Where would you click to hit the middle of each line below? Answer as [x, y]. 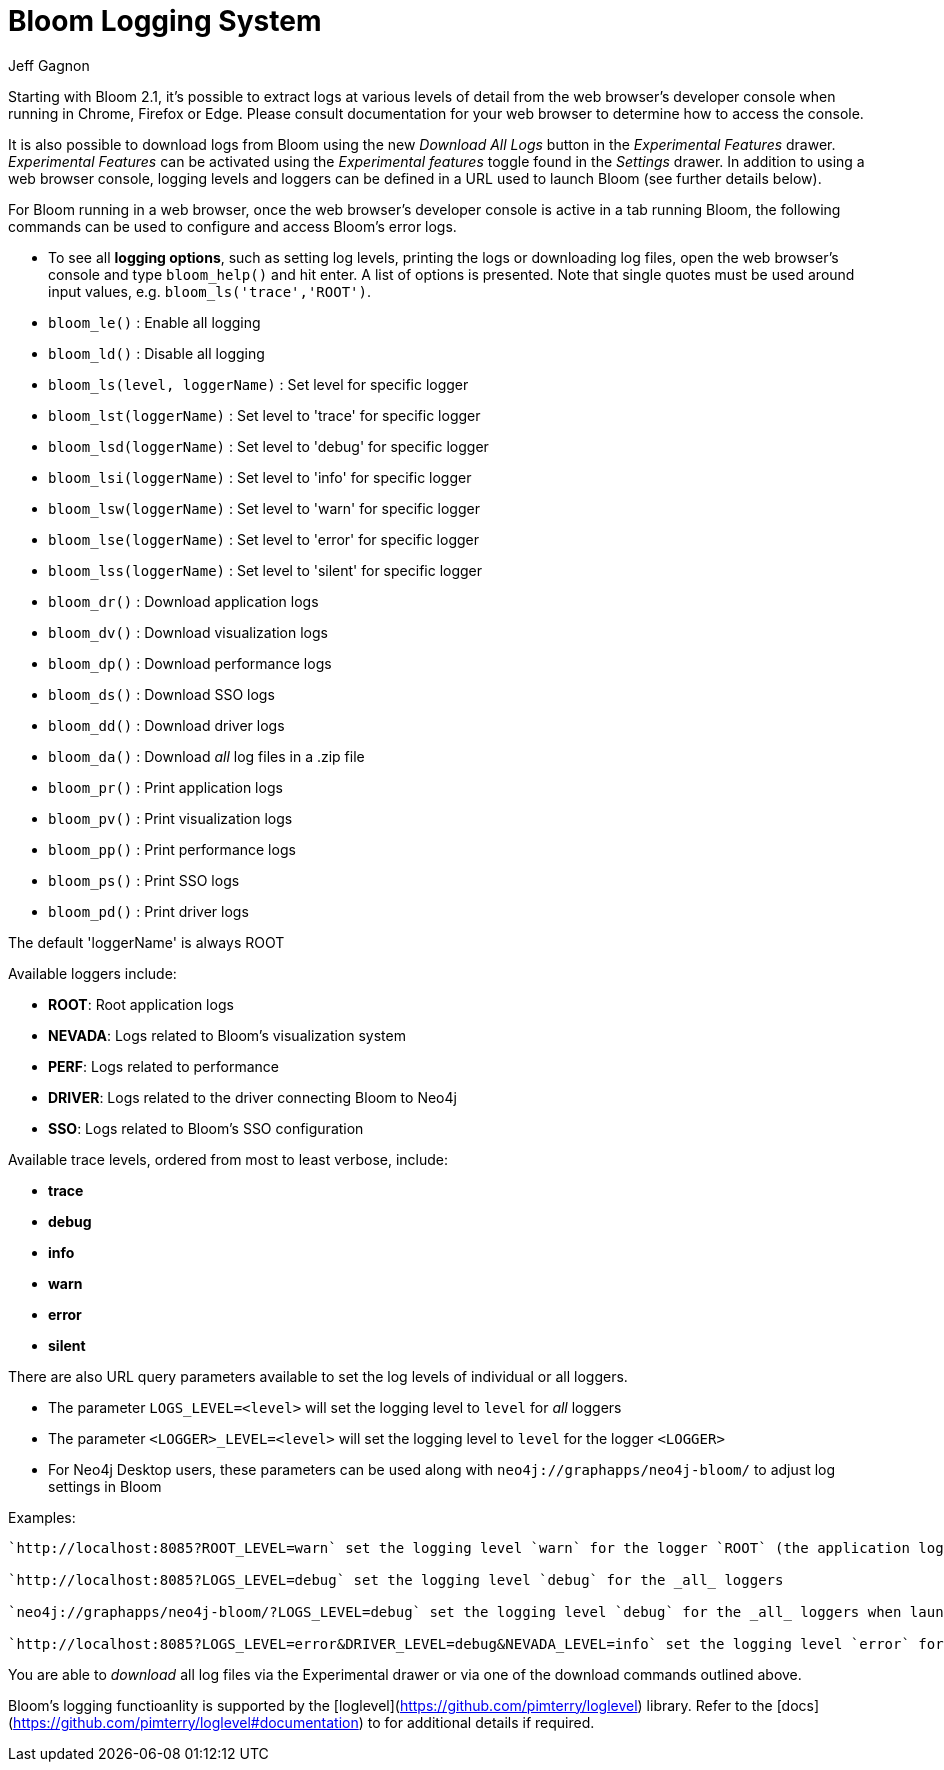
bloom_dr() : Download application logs [183, 601]
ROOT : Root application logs [141, 1004]
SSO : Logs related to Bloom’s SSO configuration [206, 1128]
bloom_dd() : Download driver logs [166, 725]
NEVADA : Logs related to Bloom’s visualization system [227, 1035]
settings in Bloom [105, 1486]
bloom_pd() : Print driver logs [148, 911]
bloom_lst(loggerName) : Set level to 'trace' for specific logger [264, 415]
